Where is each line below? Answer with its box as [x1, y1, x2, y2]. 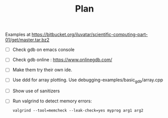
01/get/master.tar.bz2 [5, 37, 50, 43]
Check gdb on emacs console [12, 46, 74, 53]
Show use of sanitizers [12, 88, 60, 94]
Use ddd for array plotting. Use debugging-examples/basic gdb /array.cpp [12, 77, 163, 84]
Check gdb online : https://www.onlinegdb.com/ [12, 56, 112, 63]
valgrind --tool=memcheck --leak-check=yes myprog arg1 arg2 [12, 108, 144, 113]
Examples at [5, 31, 31, 38]
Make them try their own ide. [12, 67, 72, 73]
